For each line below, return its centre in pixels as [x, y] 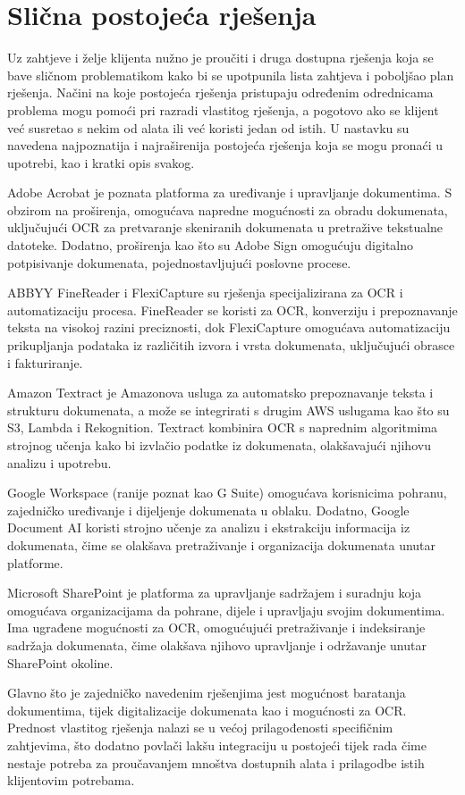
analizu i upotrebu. [59, 462]
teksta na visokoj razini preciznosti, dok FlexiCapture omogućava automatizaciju [229, 327]
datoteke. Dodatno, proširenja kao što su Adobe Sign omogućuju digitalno [211, 245]
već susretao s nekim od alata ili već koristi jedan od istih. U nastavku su [208, 127]
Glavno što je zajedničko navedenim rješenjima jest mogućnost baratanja [207, 693]
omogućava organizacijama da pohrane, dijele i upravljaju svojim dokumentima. [226, 610]
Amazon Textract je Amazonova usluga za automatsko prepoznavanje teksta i [220, 393]
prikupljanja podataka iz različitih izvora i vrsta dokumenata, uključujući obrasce [231, 345]
